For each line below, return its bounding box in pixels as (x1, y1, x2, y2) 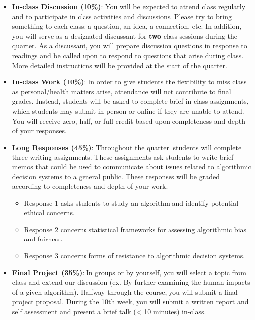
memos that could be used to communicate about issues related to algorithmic (12, 161, 251, 171)
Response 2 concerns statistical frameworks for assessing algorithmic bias (24, 224, 247, 234)
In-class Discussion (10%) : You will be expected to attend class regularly (12, 1, 246, 11)
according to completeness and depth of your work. (12, 181, 168, 191)
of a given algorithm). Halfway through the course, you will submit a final (12, 286, 238, 297)
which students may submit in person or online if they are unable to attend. (12, 105, 244, 116)
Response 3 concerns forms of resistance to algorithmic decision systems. (24, 250, 245, 261)
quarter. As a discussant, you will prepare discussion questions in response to (12, 40, 247, 51)
